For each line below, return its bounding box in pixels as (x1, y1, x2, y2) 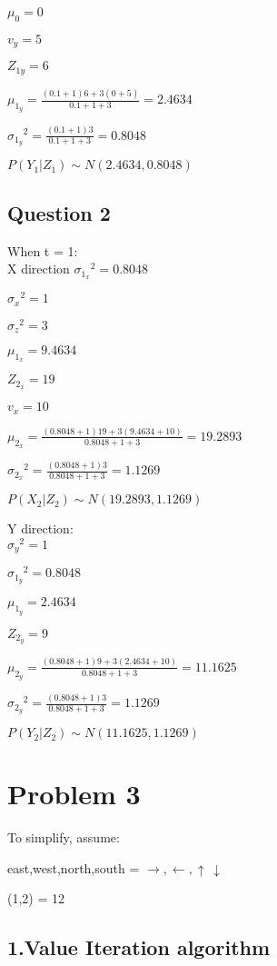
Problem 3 (7, 775, 141, 812)
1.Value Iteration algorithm (7, 933, 271, 961)
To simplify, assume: (7, 828, 120, 847)
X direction (7, 259, 70, 278)
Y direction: (7, 519, 74, 538)
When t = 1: (7, 241, 78, 260)
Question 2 (7, 198, 111, 226)
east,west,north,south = (7, 858, 140, 877)
